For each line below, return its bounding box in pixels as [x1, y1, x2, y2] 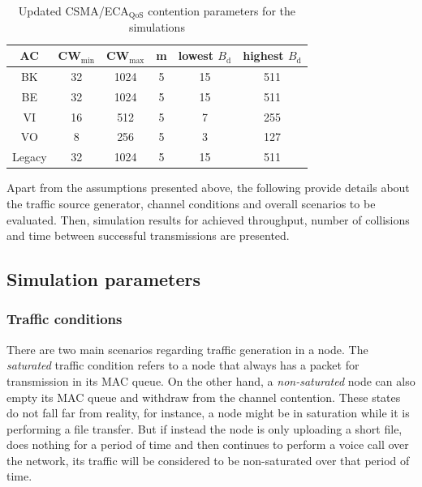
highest [243, 47, 284, 64]
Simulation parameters [6, 267, 201, 292]
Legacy [12, 148, 47, 165]
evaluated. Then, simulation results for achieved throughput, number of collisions [6, 211, 410, 228]
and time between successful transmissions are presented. [6, 227, 290, 244]
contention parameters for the [148, 2, 295, 19]
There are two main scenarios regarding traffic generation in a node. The [6, 340, 368, 357]
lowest [178, 47, 213, 64]
